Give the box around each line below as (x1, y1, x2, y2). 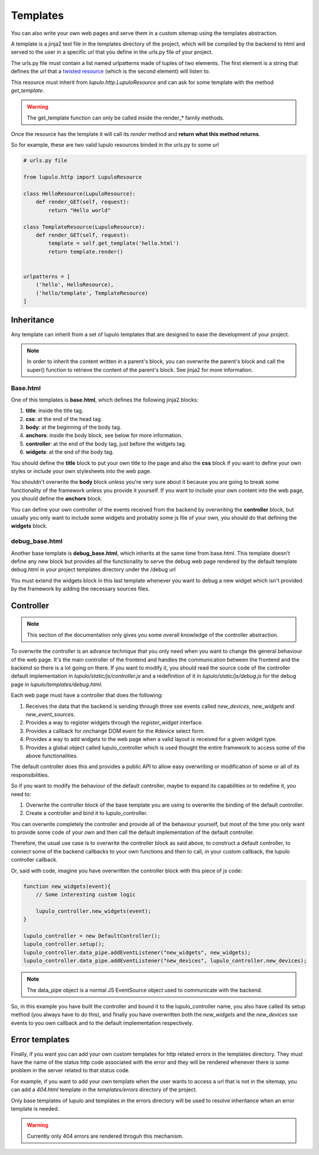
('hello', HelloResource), (35, 282, 115, 288)
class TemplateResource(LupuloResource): (23, 224, 145, 230)
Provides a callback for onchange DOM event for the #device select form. (25, 727, 205, 735)
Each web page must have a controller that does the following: (11, 692, 163, 699)
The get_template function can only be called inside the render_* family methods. (27, 114, 224, 121)
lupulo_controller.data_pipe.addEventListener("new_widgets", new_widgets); (23, 949, 251, 956)
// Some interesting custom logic (35, 891, 136, 898)
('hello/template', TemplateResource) (35, 290, 148, 296)
